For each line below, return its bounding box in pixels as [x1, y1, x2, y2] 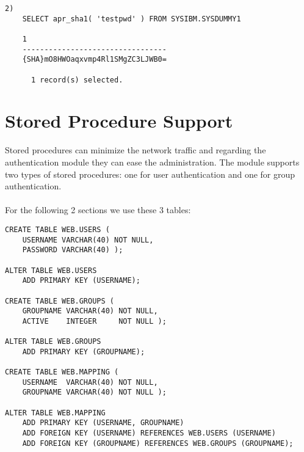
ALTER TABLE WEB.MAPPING [5, 408, 106, 417]
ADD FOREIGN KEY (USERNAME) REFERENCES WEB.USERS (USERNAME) [22, 429, 276, 438]
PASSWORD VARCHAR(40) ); [22, 246, 123, 255]
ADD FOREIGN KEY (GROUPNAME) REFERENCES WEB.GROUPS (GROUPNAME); [22, 439, 294, 448]
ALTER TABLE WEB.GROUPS [5, 337, 101, 346]
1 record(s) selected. [31, 75, 123, 84]
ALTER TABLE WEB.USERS [5, 266, 97, 275]
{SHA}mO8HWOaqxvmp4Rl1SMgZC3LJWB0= [22, 55, 167, 64]
